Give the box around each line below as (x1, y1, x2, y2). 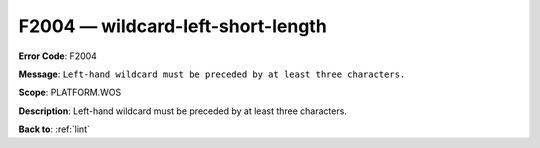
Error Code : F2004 (18, 50, 97, 62)
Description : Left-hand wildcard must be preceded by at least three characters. (18, 105, 347, 117)
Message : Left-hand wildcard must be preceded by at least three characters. (18, 68, 406, 80)
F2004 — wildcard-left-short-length (18, 15, 327, 37)
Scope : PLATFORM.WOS (18, 86, 122, 99)
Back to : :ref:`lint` (18, 123, 90, 135)
